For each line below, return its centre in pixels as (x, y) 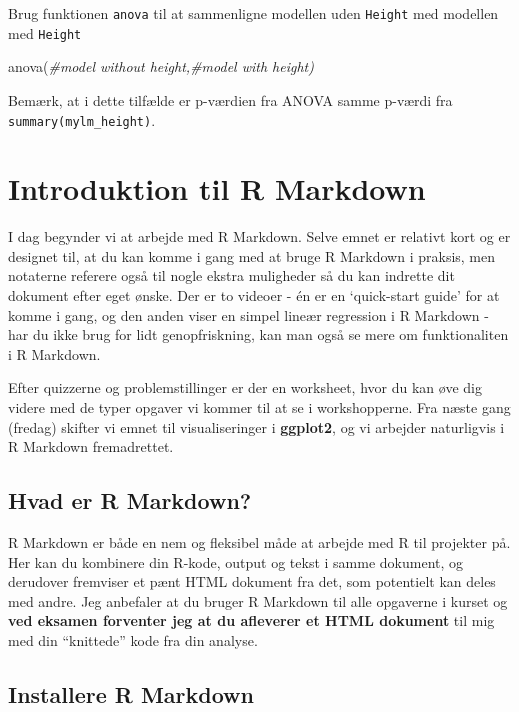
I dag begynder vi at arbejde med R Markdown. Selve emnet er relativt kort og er (259, 236)
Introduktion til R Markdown (217, 188)
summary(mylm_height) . (82, 119)
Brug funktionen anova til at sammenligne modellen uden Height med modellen (253, 13)
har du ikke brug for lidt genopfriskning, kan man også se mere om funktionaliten (258, 334)
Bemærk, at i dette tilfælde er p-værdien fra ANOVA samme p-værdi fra (230, 99)
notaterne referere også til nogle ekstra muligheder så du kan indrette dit (231, 275)
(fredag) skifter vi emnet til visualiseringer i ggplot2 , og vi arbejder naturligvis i (256, 426)
